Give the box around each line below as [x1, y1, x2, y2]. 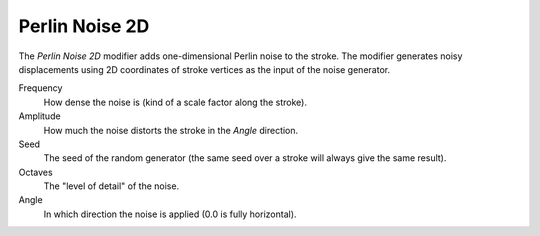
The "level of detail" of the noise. [43, 180, 180, 192]
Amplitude [18, 110, 61, 122]
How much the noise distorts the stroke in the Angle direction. [43, 124, 299, 136]
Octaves [18, 166, 54, 178]
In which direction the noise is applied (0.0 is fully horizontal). [43, 208, 297, 220]
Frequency [18, 82, 63, 94]
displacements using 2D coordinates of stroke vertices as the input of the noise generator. [18, 63, 390, 75]
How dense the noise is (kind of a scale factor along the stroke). [43, 96, 307, 108]
